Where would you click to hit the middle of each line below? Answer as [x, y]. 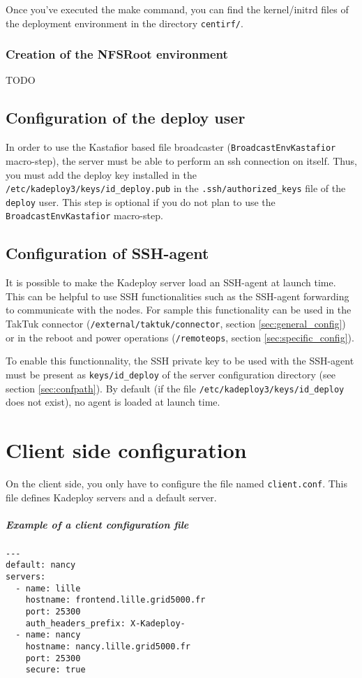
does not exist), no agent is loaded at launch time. [113, 402]
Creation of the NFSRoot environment [117, 54]
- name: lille [48, 588]
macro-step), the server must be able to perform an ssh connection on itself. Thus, [181, 160]
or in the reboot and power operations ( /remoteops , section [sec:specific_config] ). [180, 337]
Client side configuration [126, 450]
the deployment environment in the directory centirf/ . [125, 23]
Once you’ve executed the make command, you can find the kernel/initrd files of [177, 9]
